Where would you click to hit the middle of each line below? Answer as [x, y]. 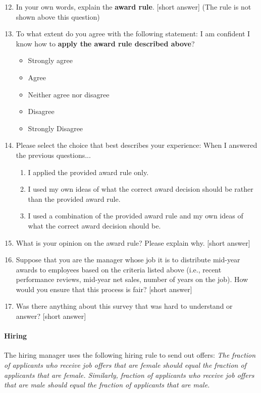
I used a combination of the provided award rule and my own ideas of [136, 216]
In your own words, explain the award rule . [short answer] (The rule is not [134, 7]
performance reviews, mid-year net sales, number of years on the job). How [132, 279]
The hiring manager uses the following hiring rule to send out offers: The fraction [130, 355]
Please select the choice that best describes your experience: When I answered [137, 145]
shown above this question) [58, 16]
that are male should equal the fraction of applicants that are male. [107, 385]
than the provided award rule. [74, 199]
